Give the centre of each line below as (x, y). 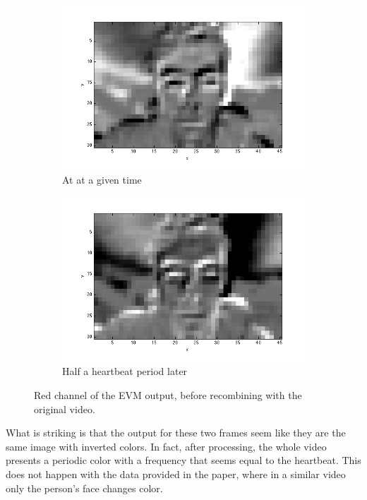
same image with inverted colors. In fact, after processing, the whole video (166, 446)
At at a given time (102, 180)
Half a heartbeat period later (125, 371)
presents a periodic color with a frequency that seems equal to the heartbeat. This (183, 460)
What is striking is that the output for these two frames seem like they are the (176, 433)
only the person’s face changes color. (84, 488)
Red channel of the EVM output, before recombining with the (168, 395)
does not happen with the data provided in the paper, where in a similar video (176, 474)
